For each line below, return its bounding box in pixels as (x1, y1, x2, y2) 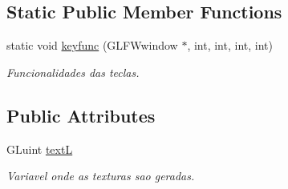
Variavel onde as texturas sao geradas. (6, 167, 195, 184)
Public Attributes (6, 103, 156, 127)
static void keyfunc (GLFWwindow (6, 37, 178, 54)
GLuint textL (6, 140, 73, 157)
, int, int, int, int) (187, 37, 273, 54)
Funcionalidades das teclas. (6, 63, 140, 80)
